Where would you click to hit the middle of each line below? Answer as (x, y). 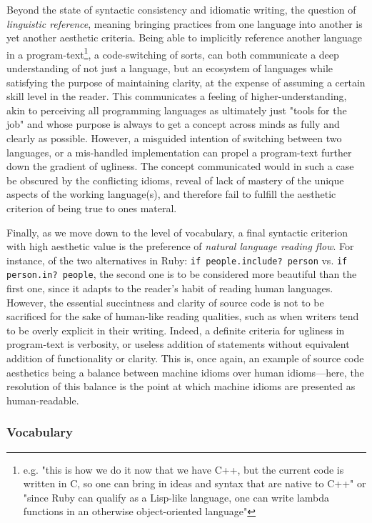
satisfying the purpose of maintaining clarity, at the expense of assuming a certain (186, 82)
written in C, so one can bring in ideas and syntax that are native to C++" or (195, 483)
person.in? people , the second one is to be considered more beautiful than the (182, 274)
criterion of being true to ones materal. (92, 208)
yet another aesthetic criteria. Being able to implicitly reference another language (184, 38)
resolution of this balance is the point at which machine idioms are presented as (181, 386)
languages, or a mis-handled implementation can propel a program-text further (179, 152)
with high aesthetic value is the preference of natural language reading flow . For (180, 246)
